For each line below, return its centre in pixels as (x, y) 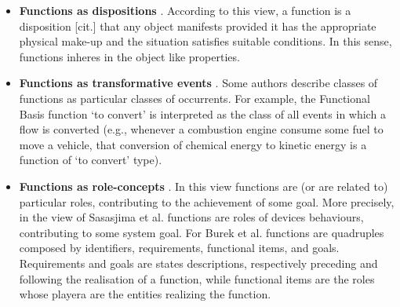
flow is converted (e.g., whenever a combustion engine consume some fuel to (201, 129)
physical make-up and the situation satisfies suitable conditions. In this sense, (205, 41)
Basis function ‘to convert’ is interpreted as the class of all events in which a (202, 113)
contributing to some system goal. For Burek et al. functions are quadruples (202, 232)
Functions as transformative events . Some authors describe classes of (198, 83)
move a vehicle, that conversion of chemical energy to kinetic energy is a (193, 144)
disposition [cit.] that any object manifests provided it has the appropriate (198, 26)
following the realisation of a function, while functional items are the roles (197, 278)
